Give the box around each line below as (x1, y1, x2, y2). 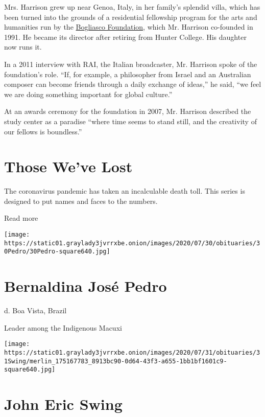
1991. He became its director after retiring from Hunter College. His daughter (4, 31, 247, 42)
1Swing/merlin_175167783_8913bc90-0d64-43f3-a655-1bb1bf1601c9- (4, 357, 227, 365)
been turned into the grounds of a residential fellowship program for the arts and (4, 11, 257, 22)
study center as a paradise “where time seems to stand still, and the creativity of (4, 115, 257, 126)
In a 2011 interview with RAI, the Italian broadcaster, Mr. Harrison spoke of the (4, 58, 257, 69)
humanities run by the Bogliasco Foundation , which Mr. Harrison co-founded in (4, 21, 253, 32)
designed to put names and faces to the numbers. (4, 195, 158, 206)
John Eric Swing (4, 393, 123, 414)
